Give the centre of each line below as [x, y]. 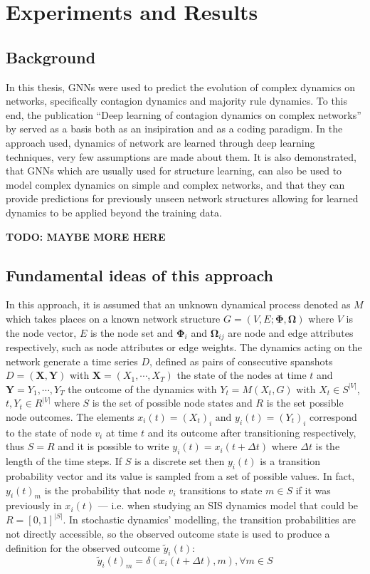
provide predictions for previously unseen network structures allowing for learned [182, 198]
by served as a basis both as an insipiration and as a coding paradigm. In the [174, 129]
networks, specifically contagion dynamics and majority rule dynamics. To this [177, 101]
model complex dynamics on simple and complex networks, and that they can [175, 184]
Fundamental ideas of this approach [139, 275]
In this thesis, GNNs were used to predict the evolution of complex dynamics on [180, 87]
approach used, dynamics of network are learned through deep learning [160, 142]
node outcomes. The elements [70, 416]
